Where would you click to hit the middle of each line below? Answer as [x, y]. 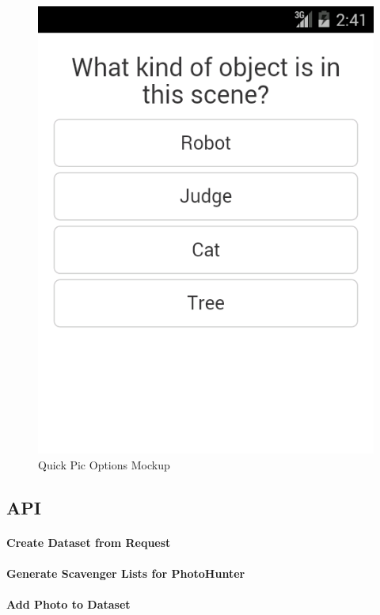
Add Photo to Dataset [68, 604]
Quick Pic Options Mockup [104, 464]
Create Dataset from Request [89, 542]
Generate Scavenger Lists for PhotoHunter [126, 573]
